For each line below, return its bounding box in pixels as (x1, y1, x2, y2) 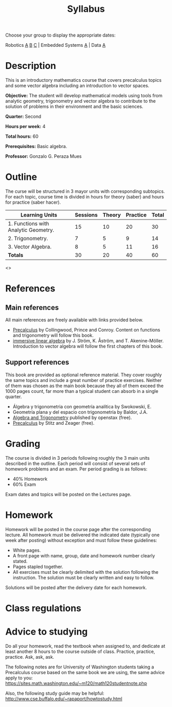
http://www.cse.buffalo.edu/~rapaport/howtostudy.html (5, 695, 123, 702)
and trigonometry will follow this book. (12, 332, 94, 338)
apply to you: (5, 675, 33, 681)
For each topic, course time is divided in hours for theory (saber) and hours (5, 194, 164, 200)
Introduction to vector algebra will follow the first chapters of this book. (12, 343, 163, 350)
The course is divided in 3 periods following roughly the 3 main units (5, 455, 150, 461)
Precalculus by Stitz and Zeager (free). (12, 420, 95, 426)
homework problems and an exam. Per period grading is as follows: (5, 466, 147, 472)
